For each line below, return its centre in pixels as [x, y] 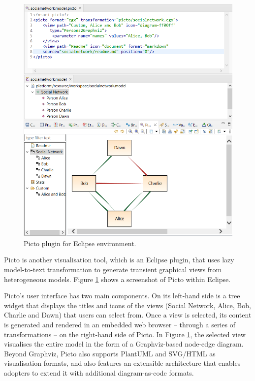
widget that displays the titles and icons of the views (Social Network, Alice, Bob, [127, 305]
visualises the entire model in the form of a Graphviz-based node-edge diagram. [124, 344]
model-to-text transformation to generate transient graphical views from [113, 270]
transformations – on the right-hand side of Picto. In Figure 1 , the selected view [125, 334]
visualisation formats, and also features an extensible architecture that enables [122, 363]
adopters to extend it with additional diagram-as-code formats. [99, 372]
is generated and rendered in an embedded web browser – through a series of [120, 324]
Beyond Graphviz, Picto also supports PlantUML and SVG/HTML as [110, 353]
